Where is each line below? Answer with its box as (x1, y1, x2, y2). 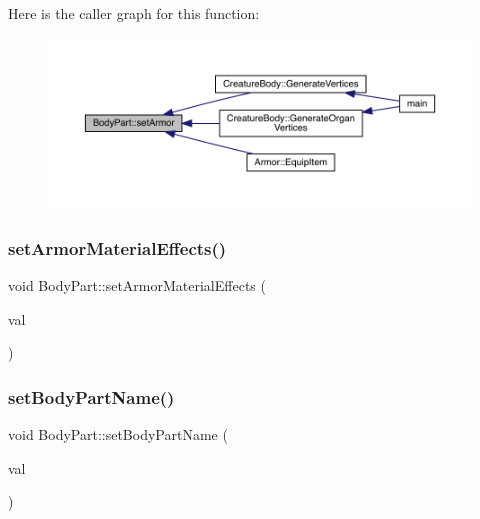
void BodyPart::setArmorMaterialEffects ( (8, 274, 266, 295)
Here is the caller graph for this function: (8, 3, 260, 23)
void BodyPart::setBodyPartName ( (8, 423, 228, 444)
